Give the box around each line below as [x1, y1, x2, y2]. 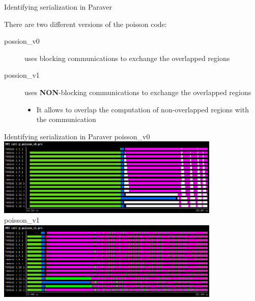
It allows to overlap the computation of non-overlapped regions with [36, 104, 249, 114]
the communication [36, 114, 96, 125]
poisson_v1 [4, 215, 40, 225]
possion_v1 [4, 70, 40, 80]
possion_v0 [4, 36, 40, 46]
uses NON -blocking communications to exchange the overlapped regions [24, 86, 251, 97]
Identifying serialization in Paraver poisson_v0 [4, 131, 150, 141]
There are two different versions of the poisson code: [4, 18, 167, 29]
